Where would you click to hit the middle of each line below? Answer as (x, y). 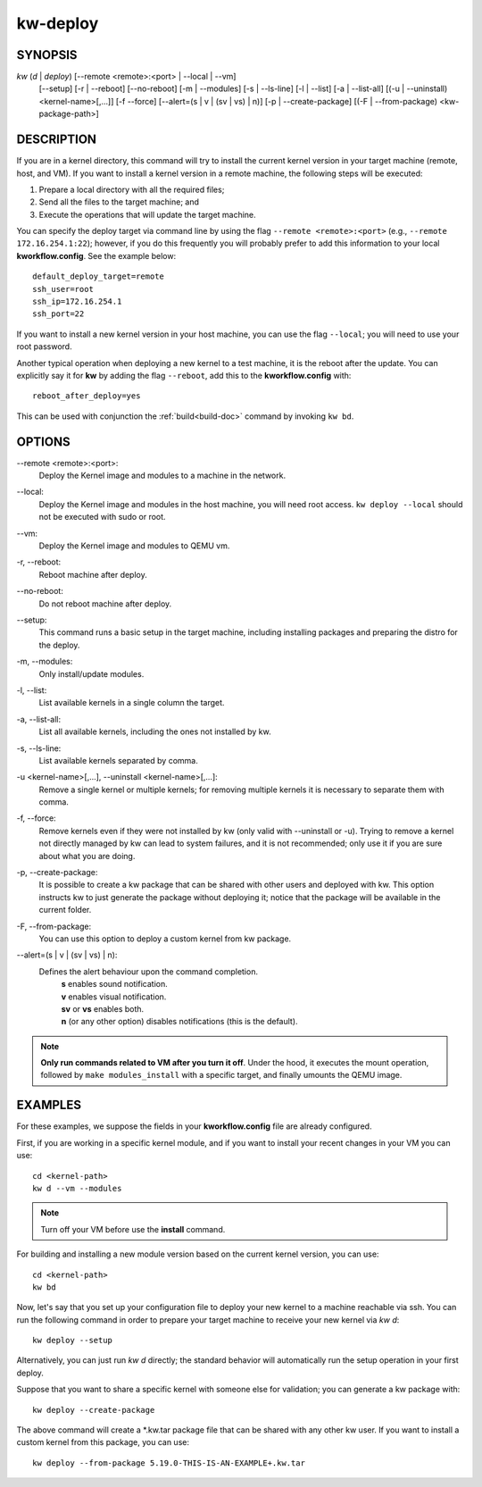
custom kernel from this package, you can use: (103, 1442)
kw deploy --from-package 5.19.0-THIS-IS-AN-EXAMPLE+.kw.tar (169, 1463)
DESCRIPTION (57, 140)
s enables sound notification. (115, 984)
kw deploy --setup (73, 1341)
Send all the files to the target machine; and (119, 202)
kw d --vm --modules (77, 1188)
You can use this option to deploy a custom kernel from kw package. (165, 939)
